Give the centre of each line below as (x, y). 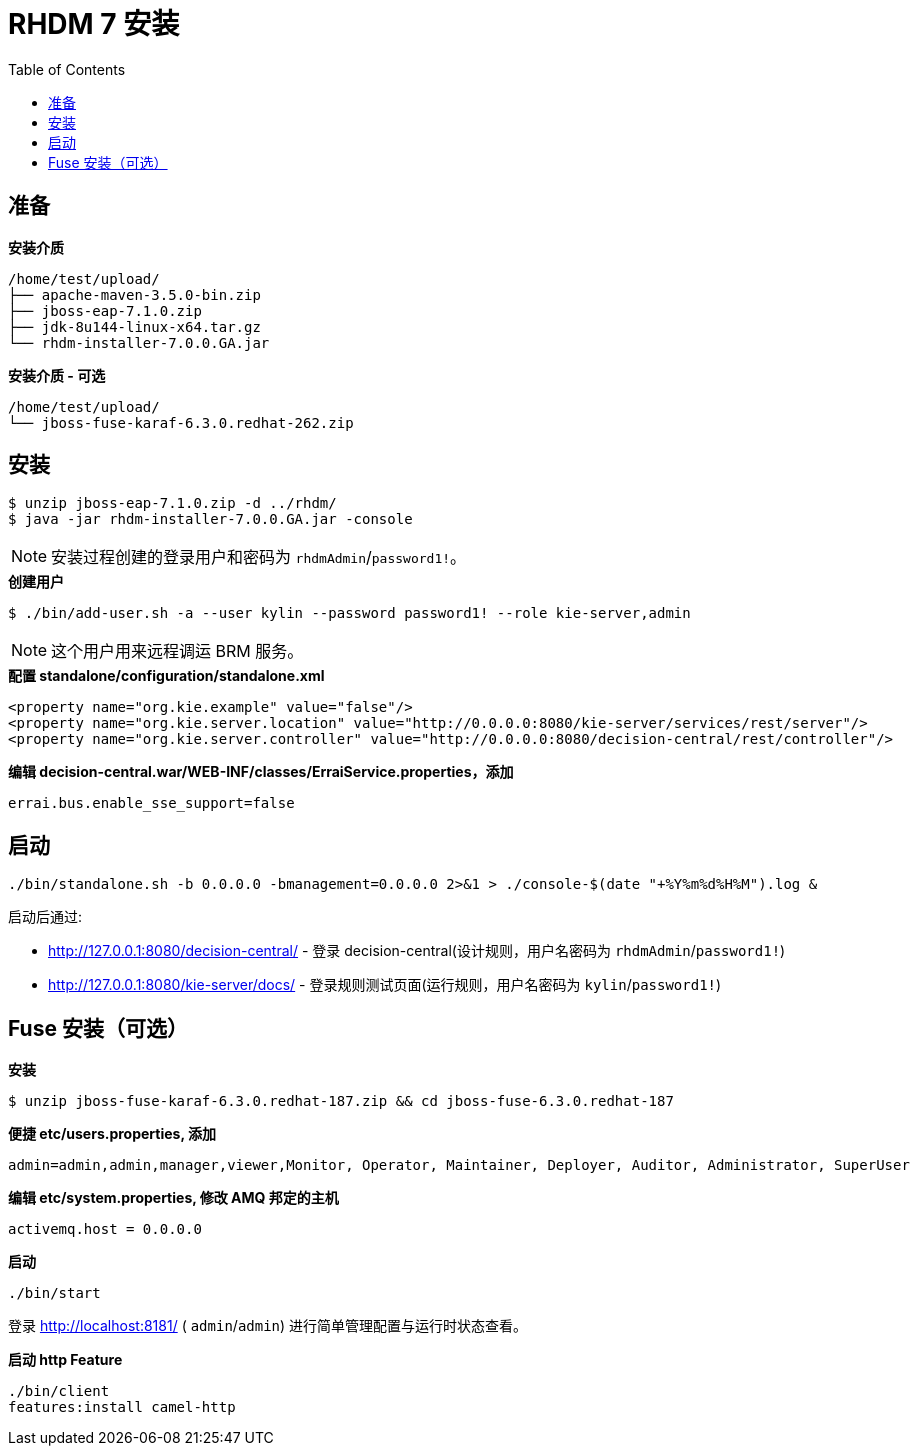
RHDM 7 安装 (94, 24)
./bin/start (54, 1293)
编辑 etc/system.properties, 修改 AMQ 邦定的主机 (173, 1198)
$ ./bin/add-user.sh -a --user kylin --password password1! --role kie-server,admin (349, 613)
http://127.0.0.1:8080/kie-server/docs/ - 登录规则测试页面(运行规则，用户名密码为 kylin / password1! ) (385, 985)
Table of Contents (67, 69)
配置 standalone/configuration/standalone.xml (166, 676)
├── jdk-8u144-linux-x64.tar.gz (134, 326)
